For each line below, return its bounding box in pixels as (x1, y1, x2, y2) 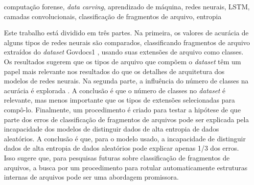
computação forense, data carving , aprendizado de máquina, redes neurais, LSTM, (4, 1, 250, 11)
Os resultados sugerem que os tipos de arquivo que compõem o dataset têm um (4, 56, 241, 66)
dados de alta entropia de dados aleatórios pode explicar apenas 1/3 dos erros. (4, 143, 239, 153)
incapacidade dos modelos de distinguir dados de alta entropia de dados (4, 124, 219, 134)
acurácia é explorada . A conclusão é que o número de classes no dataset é (4, 85, 226, 95)
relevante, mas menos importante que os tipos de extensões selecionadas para (4, 95, 235, 105)
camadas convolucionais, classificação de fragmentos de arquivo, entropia (4, 11, 222, 21)
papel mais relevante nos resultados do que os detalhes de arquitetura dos (4, 66, 225, 76)
